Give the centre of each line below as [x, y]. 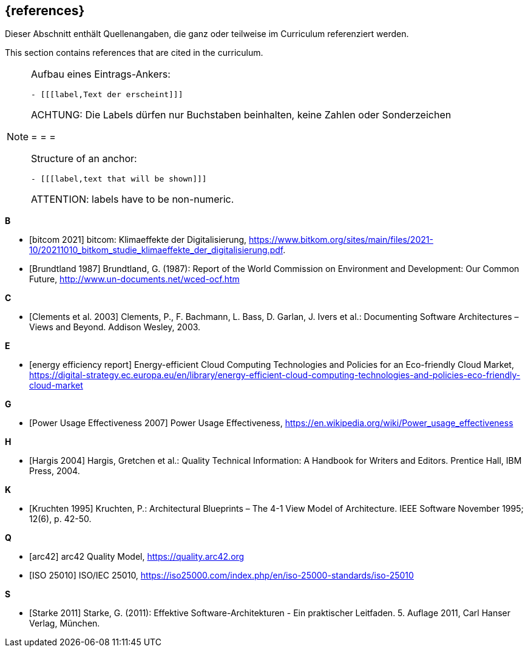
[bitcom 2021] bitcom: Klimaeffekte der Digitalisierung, [138, 240]
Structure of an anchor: [84, 159]
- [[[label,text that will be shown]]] [119, 179]
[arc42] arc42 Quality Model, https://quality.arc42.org [137, 557]
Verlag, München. [65, 623]
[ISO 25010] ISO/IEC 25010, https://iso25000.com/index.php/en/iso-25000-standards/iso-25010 [222, 576]
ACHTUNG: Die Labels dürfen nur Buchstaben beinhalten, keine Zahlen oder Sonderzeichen [241, 115]
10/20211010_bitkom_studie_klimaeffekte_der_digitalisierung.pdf [156, 250]
